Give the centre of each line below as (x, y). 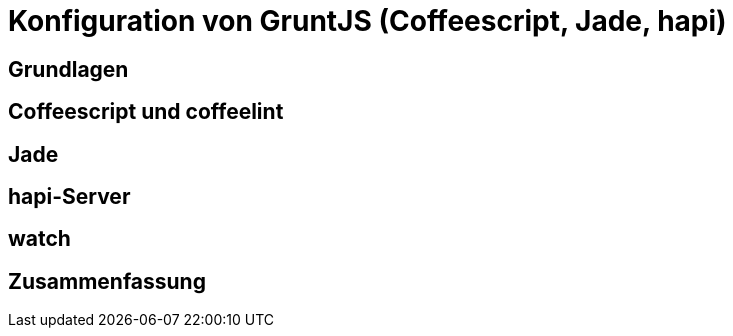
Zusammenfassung (107, 281)
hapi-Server (69, 197)
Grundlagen (68, 69)
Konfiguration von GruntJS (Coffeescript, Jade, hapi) (367, 21)
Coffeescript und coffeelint (146, 112)
